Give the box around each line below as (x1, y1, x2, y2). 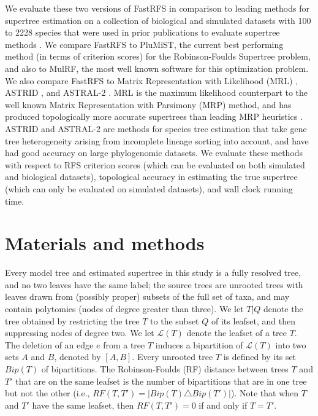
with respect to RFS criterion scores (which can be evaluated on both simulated (5, 158, 305, 171)
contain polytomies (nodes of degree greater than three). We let (5, 302, 244, 315)
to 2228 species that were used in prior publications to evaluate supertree (5, 26, 280, 39)
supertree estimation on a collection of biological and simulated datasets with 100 (5, 14, 311, 26)
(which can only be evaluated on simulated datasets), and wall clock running (5, 182, 293, 195)
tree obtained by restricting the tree (5, 314, 140, 327)
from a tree (103, 338, 145, 351)
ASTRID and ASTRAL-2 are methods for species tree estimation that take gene (5, 122, 307, 135)
